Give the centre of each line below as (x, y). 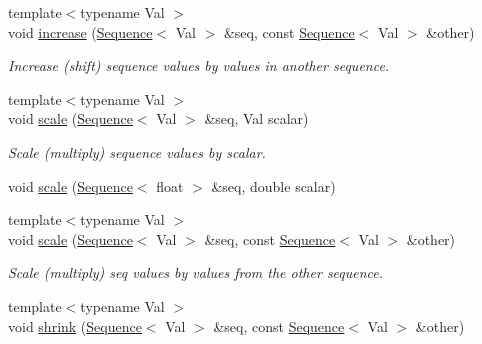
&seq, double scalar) (273, 185)
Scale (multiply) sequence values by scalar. (137, 151)
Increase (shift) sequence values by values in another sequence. (199, 65)
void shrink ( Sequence (75, 325)
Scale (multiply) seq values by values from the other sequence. (196, 272)
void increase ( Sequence (80, 31)
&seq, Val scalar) (256, 118)
